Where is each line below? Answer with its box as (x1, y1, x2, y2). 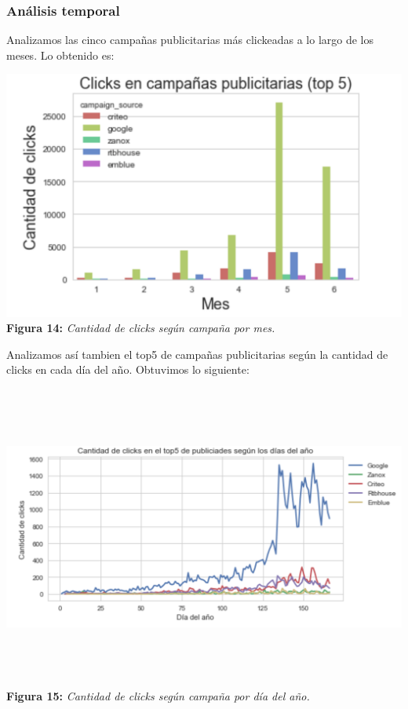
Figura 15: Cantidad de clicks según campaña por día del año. (6, 688, 310, 704)
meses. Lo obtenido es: (6, 46, 115, 63)
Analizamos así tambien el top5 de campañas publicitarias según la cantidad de (6, 345, 388, 362)
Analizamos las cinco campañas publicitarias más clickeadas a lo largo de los (6, 31, 374, 48)
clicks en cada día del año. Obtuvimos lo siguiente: (6, 361, 250, 378)
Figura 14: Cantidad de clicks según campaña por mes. (6, 320, 275, 336)
